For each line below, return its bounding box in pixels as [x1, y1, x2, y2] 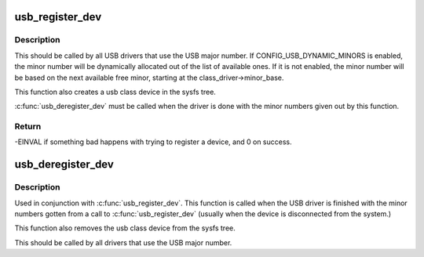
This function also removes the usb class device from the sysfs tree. [14, 223, 236, 233]
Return [14, 121, 42, 132]
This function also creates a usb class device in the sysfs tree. [14, 87, 216, 96]
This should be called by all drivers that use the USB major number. [14, 237, 232, 247]
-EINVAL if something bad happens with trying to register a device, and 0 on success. [14, 137, 292, 147]
